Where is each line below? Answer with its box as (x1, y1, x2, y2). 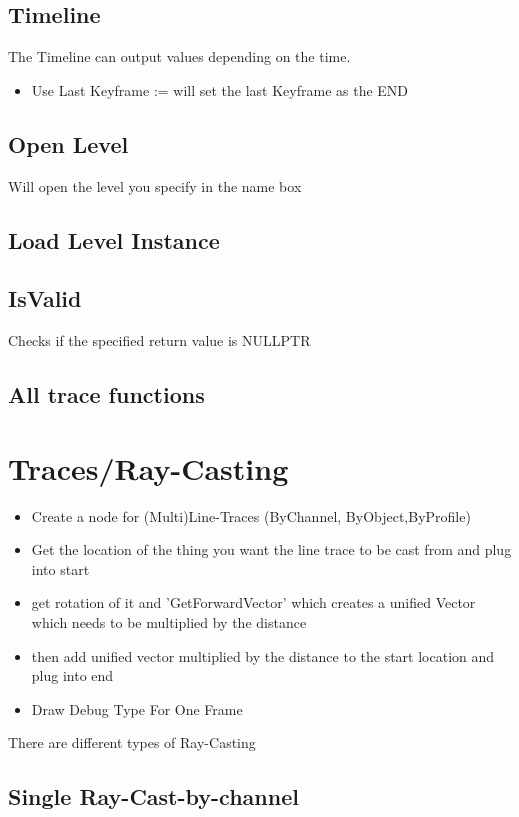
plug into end (31, 665, 114, 686)
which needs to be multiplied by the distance (31, 612, 307, 633)
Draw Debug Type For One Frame (31, 698, 243, 719)
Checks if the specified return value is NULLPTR (8, 330, 311, 351)
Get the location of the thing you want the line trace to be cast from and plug (31, 539, 512, 560)
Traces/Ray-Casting (8, 447, 289, 488)
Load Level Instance (8, 224, 220, 255)
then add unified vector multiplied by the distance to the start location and (31, 645, 495, 666)
